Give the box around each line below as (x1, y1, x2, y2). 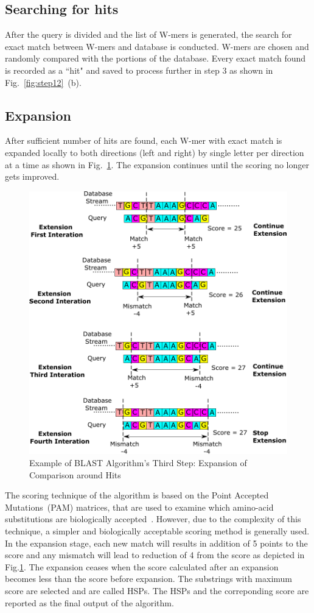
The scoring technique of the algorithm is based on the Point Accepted (5, 489, 269, 501)
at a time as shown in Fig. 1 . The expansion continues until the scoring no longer (5, 158, 309, 171)
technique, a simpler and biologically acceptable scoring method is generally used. (5, 524, 310, 537)
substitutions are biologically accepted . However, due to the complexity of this (5, 512, 301, 525)
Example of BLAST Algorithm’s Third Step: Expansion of (29, 456, 247, 469)
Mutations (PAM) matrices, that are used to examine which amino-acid (5, 500, 274, 513)
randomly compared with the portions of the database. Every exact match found (5, 52, 306, 65)
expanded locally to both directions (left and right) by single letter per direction (5, 146, 304, 158)
